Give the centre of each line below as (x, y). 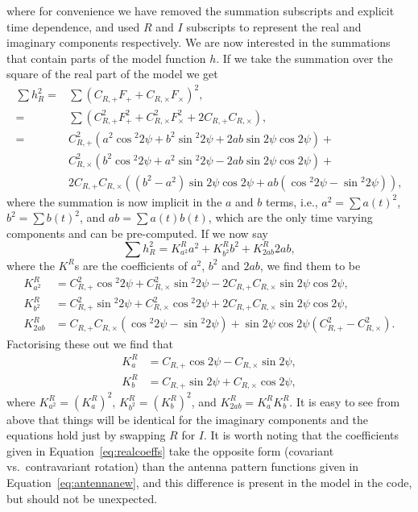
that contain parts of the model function (106, 58)
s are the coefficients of (131, 265)
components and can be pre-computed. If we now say (137, 233)
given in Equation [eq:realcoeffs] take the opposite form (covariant (170, 450)
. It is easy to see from (345, 401)
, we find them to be (310, 265)
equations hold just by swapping (86, 435)
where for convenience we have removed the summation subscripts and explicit (201, 10)
